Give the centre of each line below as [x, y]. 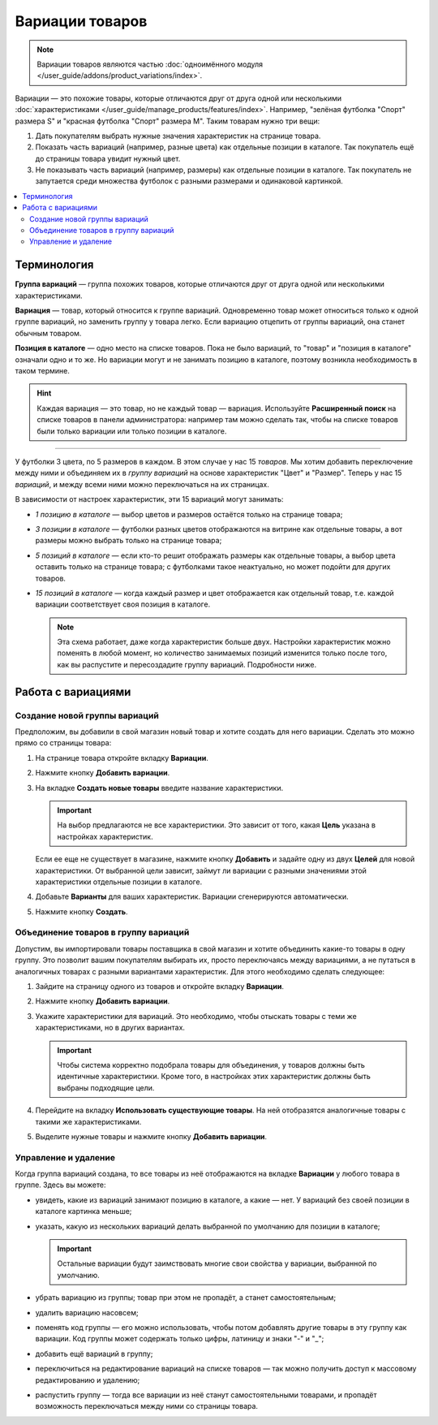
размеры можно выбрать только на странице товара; [129, 541]
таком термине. [43, 371]
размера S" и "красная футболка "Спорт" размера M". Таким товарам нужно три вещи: [167, 121]
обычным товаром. [48, 333]
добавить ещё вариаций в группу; [94, 1354]
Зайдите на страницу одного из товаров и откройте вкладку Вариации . [159, 987]
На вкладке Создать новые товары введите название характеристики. [159, 788]
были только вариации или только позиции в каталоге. [132, 431]
